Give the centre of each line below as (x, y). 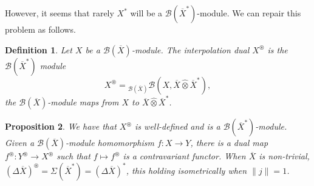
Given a (20, 143)
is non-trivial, (284, 156)
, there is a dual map (229, 143)
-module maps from (83, 102)
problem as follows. (40, 29)
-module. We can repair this (249, 13)
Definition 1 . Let (39, 49)
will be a (146, 13)
